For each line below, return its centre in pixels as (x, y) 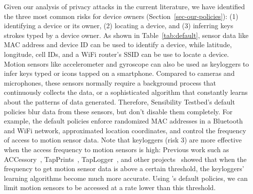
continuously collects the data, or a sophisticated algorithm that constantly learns (126, 92)
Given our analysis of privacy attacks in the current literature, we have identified (125, 6)
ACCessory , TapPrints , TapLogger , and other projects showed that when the (125, 159)
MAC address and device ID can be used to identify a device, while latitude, (118, 44)
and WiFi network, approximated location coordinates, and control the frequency (125, 130)
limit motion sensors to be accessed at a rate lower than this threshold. (110, 187)
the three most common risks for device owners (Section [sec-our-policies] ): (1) (121, 16)
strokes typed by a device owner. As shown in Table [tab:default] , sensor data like (126, 35)
